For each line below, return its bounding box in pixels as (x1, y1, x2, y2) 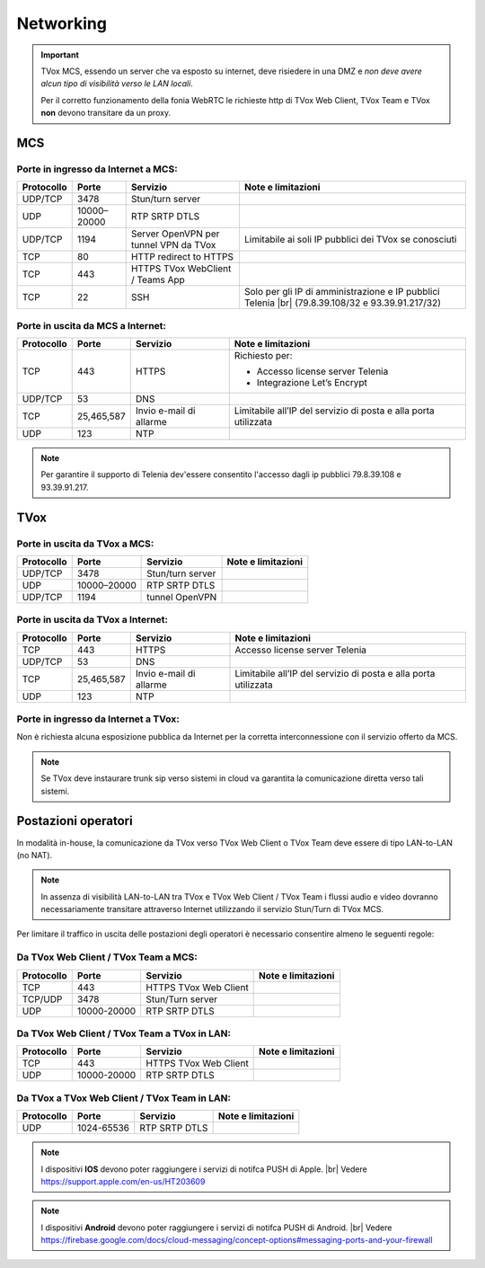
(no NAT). (16, 849, 53, 860)
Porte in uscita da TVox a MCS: (16, 537, 154, 550)
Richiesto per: (234, 350, 293, 362)
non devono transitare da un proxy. (40, 108, 171, 119)
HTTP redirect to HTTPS (130, 251, 234, 263)
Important (40, 49, 80, 60)
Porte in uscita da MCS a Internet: (16, 319, 166, 332)
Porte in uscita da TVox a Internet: (16, 614, 169, 626)
